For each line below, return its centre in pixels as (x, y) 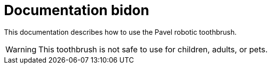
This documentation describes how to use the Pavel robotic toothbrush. (120, 32)
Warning (21, 49)
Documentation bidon (77, 10)
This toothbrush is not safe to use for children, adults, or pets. (153, 49)
